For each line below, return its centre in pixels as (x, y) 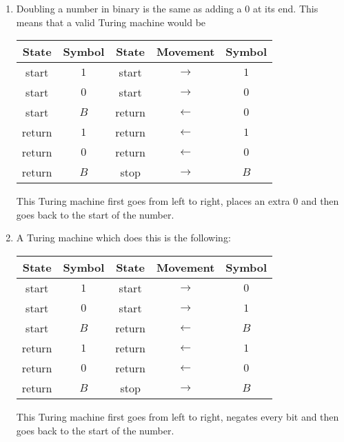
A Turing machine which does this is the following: (123, 238)
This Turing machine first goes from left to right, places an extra (153, 201)
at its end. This (285, 8)
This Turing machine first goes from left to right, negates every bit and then (178, 416)
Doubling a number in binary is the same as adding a (129, 8)
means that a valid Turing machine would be (111, 22)
